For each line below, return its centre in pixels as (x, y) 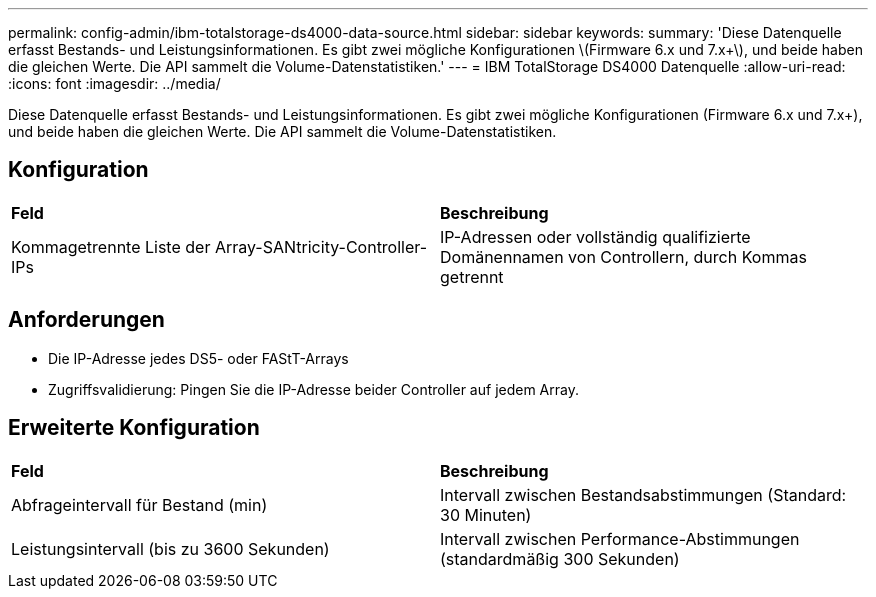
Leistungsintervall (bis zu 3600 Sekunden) (170, 548)
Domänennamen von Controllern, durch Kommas (623, 256)
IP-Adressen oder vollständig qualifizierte (595, 236)
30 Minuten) (486, 514)
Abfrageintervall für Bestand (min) (139, 504)
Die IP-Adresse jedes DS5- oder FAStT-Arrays (198, 358)
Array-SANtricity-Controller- (321, 246)
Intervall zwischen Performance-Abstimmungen (620, 538)
